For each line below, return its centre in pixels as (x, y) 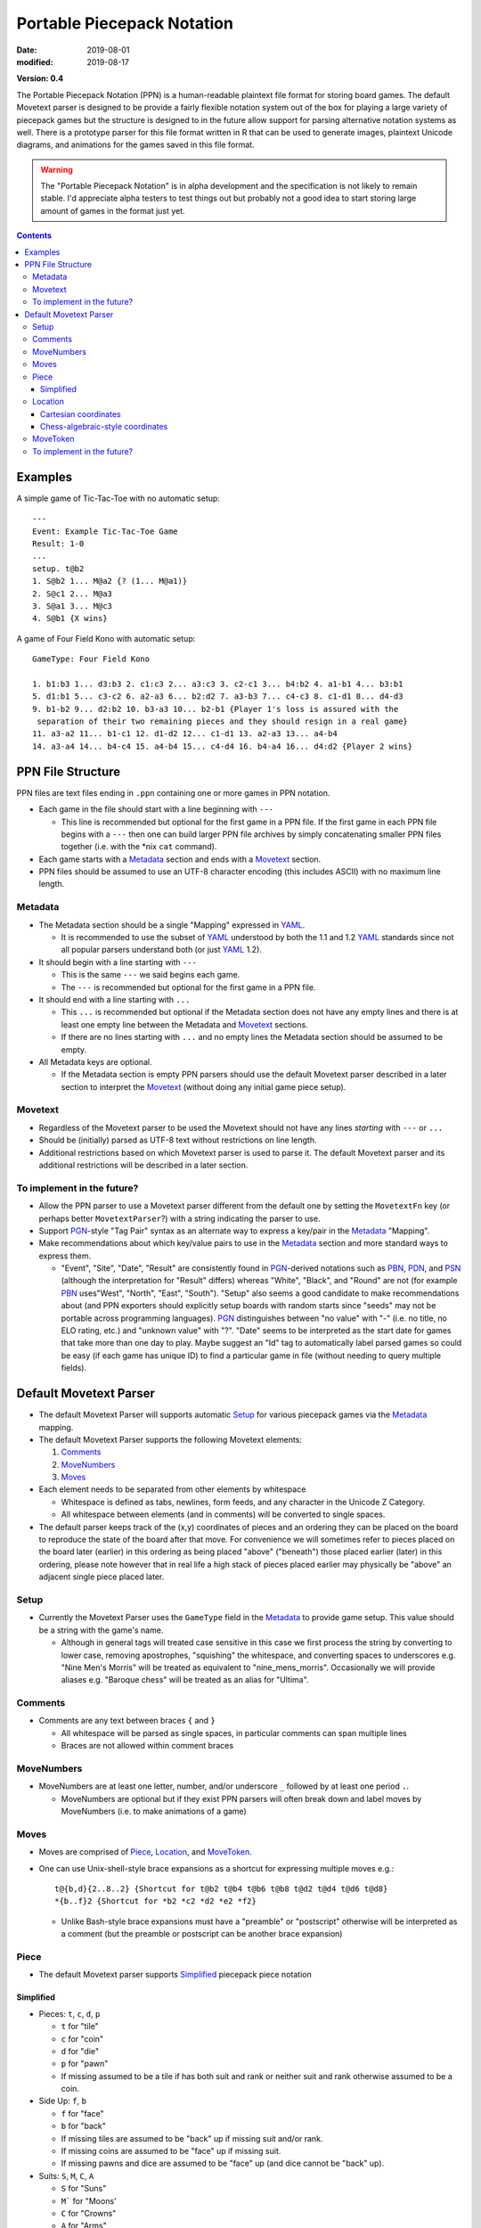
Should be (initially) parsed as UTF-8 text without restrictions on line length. (178, 1140)
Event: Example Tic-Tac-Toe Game (105, 531)
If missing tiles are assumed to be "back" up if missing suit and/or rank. (192, 2138)
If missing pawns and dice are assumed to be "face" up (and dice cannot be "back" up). (223, 2163)
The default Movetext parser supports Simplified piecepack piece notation (175, 1975)
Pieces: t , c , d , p (69, 2013)
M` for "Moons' (89, 2200)
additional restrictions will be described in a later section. (143, 1165)
